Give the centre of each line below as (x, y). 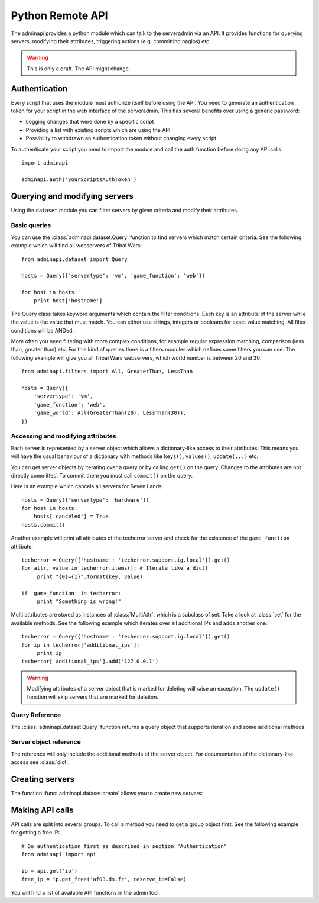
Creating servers (43, 779)
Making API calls (42, 810)
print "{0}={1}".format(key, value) (90, 576)
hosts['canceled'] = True (71, 517)
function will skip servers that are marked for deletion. (93, 697)
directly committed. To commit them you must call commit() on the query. (102, 475)
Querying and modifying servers (72, 196)
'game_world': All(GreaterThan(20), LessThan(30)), (110, 413)
